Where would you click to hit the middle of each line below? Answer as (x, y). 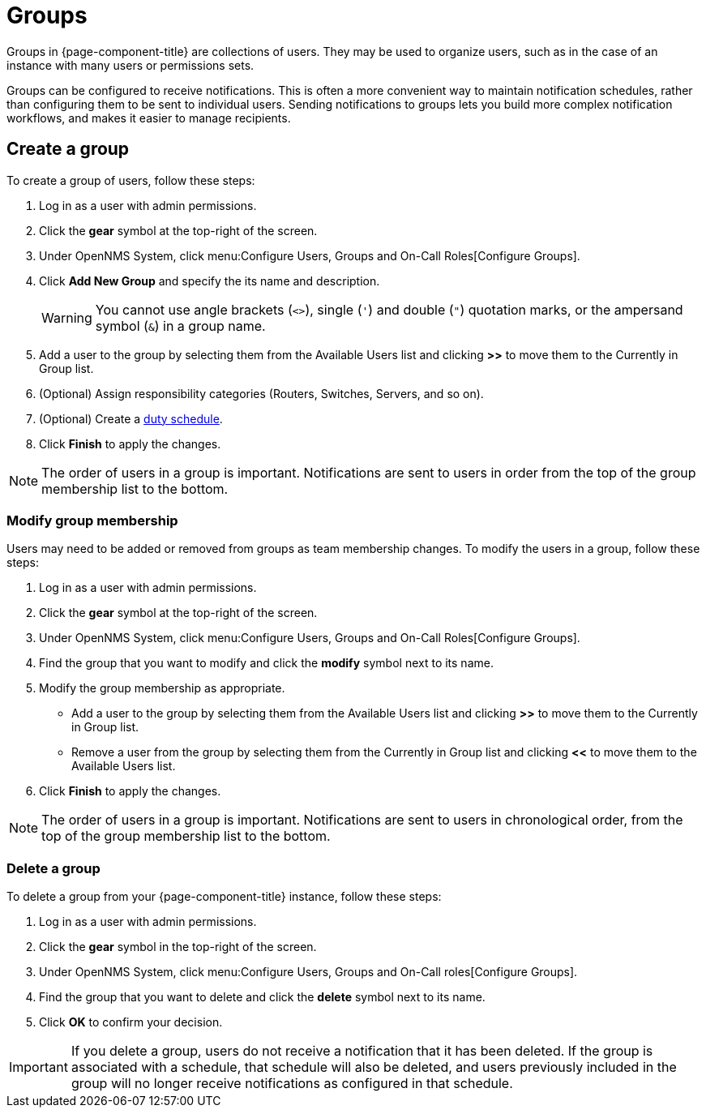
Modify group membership (92, 520)
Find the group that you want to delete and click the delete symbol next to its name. (262, 997)
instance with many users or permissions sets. (131, 65)
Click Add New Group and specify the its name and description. (210, 281)
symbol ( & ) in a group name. (180, 326)
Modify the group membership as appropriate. (162, 688)
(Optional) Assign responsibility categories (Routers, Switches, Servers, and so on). (261, 393)
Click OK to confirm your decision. (131, 1022)
